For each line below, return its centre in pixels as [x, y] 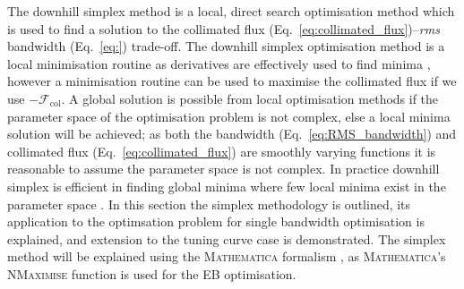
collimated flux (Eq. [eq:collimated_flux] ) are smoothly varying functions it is [222, 151]
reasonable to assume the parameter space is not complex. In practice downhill [223, 169]
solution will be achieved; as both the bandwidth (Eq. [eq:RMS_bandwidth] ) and [232, 134]
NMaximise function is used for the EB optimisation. [152, 273]
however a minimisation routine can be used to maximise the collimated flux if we [232, 81]
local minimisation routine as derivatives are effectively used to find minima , [219, 63]
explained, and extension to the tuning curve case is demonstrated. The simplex [227, 238]
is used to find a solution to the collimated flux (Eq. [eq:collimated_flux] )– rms [223, 28]
